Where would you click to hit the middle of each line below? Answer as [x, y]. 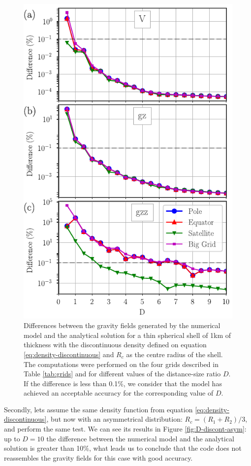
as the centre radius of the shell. [174, 354]
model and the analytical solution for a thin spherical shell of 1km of [127, 335]
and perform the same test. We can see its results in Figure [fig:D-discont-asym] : [125, 429]
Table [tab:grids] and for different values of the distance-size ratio [122, 374]
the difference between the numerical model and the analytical [140, 438]
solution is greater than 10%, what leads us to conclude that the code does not [123, 448]
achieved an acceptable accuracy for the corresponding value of [119, 393]
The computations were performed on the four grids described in [121, 364]
